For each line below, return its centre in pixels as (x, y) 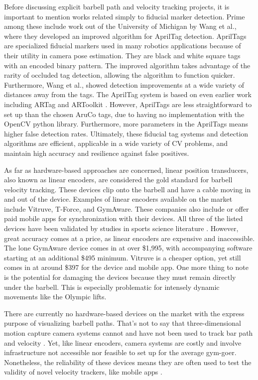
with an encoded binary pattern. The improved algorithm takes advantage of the (127, 65)
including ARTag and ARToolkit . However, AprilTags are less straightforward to (128, 104)
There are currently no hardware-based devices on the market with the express (124, 313)
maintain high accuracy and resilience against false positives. (97, 153)
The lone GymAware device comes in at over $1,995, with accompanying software (128, 248)
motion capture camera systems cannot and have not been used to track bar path (129, 333)
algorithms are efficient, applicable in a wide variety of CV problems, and (116, 143)
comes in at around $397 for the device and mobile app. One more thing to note (126, 267)
